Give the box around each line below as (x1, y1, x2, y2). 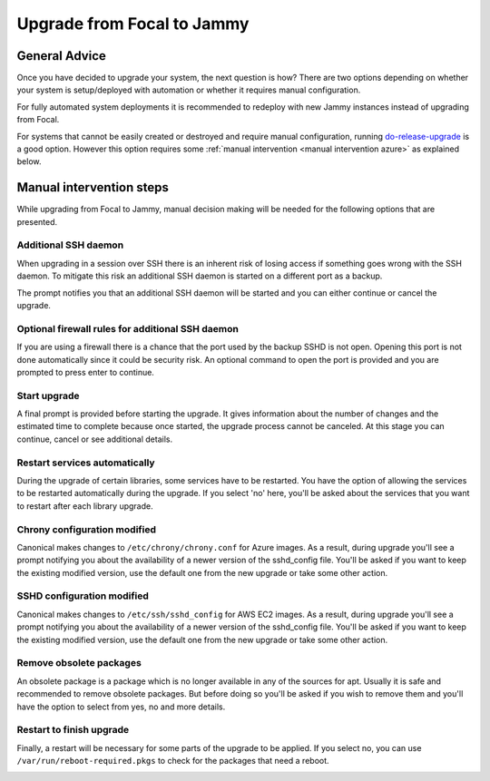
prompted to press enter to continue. (16, 366, 154, 377)
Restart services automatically (16, 456, 155, 469)
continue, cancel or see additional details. (16, 434, 172, 444)
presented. (16, 216, 58, 227)
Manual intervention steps (16, 180, 170, 195)
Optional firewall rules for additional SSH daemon (16, 322, 240, 335)
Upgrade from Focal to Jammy (16, 14, 250, 34)
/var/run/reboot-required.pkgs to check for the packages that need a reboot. (16, 756, 330, 766)
